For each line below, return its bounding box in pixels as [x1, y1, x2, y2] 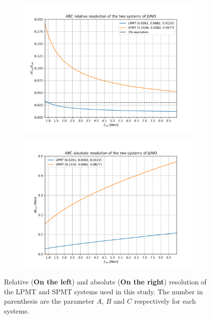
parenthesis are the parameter [4, 296, 94, 306]
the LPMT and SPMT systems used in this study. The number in [4, 286, 203, 296]
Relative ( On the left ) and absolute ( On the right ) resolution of [4, 277, 207, 287]
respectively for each [134, 296, 196, 306]
